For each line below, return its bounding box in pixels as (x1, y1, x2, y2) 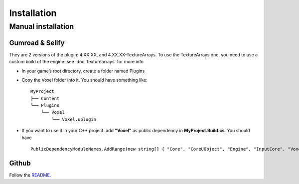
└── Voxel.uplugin (51, 116, 97, 122)
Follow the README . (9, 172, 51, 178)
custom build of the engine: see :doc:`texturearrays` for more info (9, 59, 144, 65)
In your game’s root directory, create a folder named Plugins (21, 68, 145, 74)
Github (9, 159, 31, 167)
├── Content (30, 95, 60, 101)
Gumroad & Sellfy (9, 38, 65, 47)
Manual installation (9, 22, 74, 31)
